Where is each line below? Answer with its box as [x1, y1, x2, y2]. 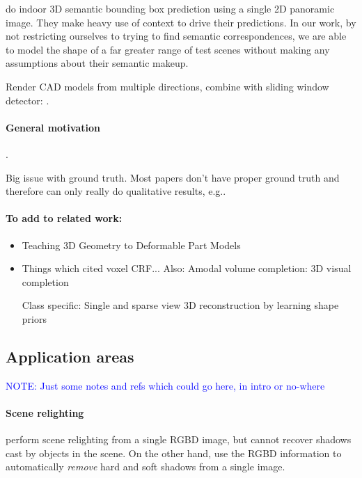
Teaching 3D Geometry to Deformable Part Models [22, 237, 241, 252]
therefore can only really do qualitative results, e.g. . [6, 184, 226, 198]
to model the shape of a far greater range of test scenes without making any [6, 42, 330, 56]
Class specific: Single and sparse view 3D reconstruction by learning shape [22, 298, 339, 312]
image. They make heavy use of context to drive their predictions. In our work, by [6, 15, 356, 29]
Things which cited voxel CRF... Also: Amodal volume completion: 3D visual [22, 261, 352, 276]
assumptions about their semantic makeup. [6, 56, 189, 70]
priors [22, 311, 47, 326]
